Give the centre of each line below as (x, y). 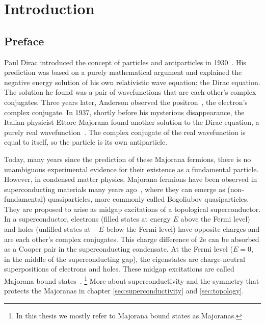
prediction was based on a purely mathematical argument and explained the (123, 72)
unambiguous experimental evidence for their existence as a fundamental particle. (131, 169)
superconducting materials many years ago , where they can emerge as (115, 189)
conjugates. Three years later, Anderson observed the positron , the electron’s (126, 102)
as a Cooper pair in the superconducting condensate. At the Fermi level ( (118, 249)
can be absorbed (234, 239)
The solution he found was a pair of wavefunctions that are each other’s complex (130, 92)
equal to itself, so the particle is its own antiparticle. (86, 142)
